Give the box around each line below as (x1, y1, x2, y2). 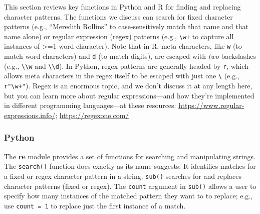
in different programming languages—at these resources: (4, 100, 176, 111)
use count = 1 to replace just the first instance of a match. (4, 200, 186, 210)
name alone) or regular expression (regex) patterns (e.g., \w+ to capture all (4, 31, 234, 41)
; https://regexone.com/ (55, 110, 129, 120)
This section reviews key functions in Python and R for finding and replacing (4, 2, 241, 12)
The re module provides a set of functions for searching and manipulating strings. (4, 151, 255, 161)
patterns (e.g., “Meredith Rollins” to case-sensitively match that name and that (4, 21, 248, 32)
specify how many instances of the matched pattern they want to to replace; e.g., (4, 190, 253, 201)
